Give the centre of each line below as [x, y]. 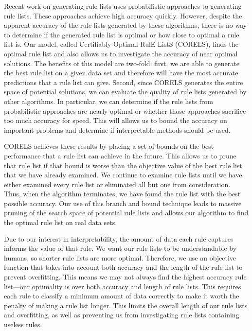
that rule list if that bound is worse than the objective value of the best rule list [123, 165]
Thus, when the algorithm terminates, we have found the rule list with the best [122, 194]
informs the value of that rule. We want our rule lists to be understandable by [120, 248]
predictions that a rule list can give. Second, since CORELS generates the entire [124, 82]
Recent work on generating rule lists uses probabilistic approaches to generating [123, 6]
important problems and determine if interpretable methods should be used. [117, 130]
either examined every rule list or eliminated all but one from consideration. [117, 184]
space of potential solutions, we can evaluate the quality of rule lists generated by [125, 92]
